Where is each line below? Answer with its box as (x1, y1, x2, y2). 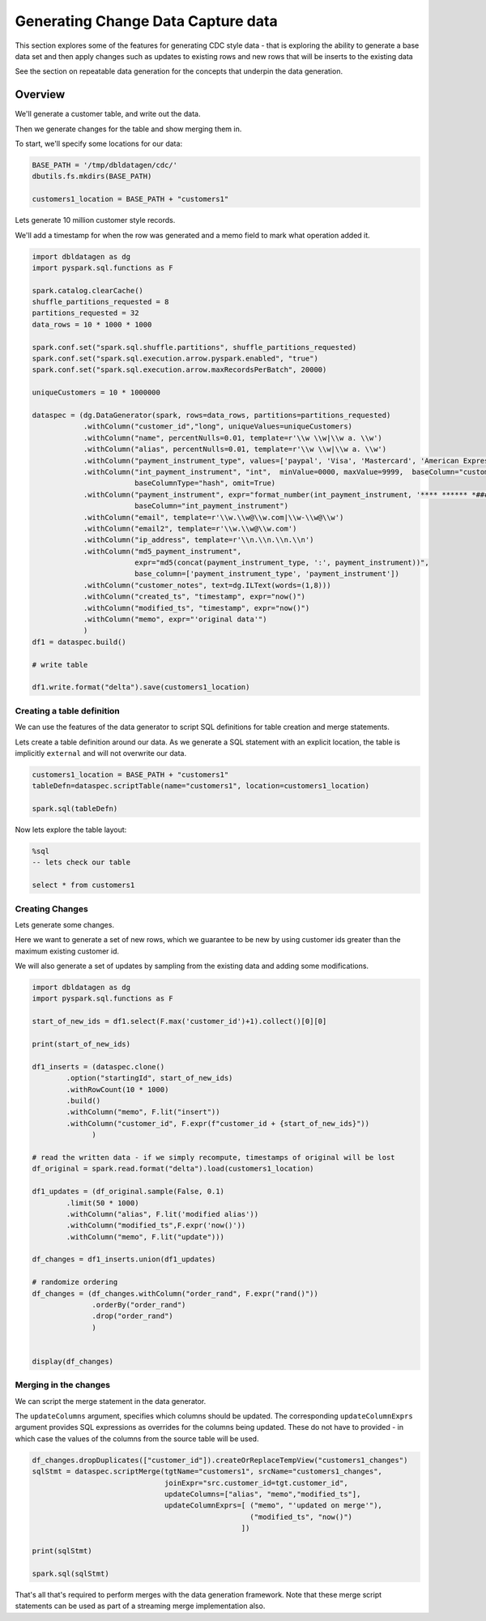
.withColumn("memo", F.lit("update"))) (66, 1232, 224, 1241)
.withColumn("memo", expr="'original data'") (83, 615, 267, 624)
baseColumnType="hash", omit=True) (134, 479, 276, 488)
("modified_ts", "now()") (249, 1512, 352, 1521)
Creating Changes (15, 903, 88, 915)
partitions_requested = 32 (32, 309, 139, 318)
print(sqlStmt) (32, 1546, 92, 1555)
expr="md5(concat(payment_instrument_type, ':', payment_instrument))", (134, 558, 429, 567)
